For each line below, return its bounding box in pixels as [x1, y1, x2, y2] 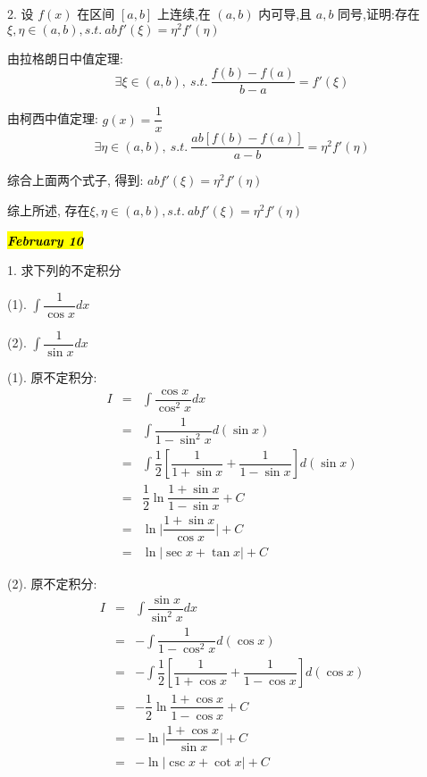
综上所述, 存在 [7, 201, 90, 220]
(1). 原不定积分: [7, 367, 97, 386]
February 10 [7, 230, 84, 249]
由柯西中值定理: [7, 109, 98, 128]
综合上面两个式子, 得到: [7, 171, 144, 189]
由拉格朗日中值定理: [7, 48, 123, 67]
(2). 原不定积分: [7, 574, 97, 593]
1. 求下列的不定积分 [7, 261, 121, 280]
